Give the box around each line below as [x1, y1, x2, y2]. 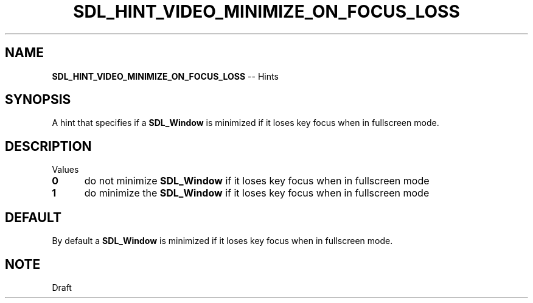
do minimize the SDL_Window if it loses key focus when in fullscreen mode [84, 187, 430, 200]
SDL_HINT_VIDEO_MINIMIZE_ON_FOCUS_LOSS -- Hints [52, 71, 279, 82]
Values [52, 164, 79, 175]
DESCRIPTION [5, 138, 92, 154]
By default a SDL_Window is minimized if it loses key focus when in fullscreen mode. [52, 235, 393, 246]
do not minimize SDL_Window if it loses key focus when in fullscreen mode [84, 175, 430, 187]
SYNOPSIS [5, 92, 71, 108]
